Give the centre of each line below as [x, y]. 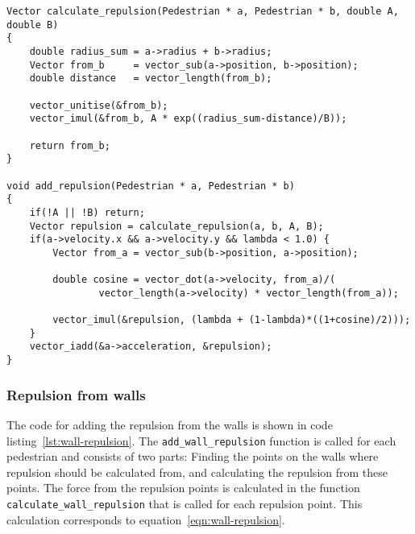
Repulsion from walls [76, 394]
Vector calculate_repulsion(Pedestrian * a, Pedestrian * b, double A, [203, 11]
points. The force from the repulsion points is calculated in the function [183, 488]
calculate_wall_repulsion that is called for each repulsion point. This [185, 503]
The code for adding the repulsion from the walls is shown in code [170, 424]
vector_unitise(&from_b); [99, 105]
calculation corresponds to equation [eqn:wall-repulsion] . [146, 519]
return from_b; [70, 145]
